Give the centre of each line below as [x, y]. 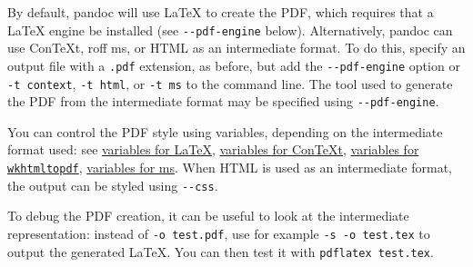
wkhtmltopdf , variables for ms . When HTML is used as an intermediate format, [230, 167]
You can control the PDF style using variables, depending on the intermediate [225, 131]
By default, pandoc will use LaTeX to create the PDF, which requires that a [221, 12]
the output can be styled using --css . [113, 185]
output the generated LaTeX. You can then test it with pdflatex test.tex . [221, 251]
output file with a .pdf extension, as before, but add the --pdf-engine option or [234, 65]
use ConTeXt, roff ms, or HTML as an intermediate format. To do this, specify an [236, 48]
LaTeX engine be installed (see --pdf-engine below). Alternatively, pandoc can [230, 30]
